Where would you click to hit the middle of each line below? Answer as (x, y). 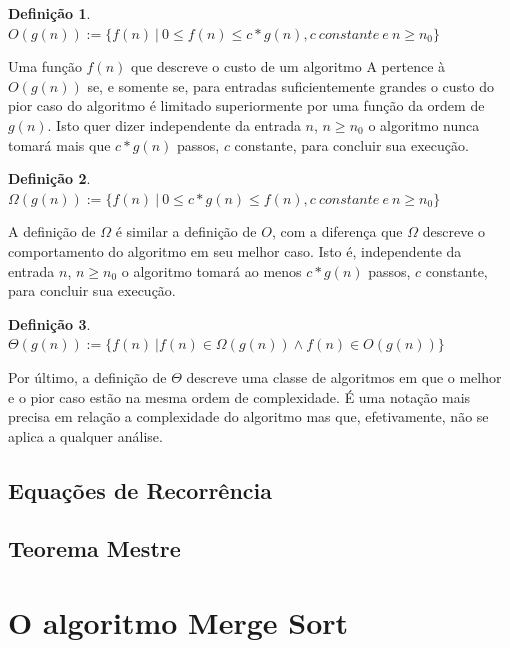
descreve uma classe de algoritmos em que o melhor (344, 376)
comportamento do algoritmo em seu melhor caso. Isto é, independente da (235, 250)
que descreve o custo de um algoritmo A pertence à (288, 66)
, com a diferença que (337, 231)
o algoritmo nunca (424, 124)
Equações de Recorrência (140, 489)
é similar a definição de (186, 231)
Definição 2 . (49, 178)
